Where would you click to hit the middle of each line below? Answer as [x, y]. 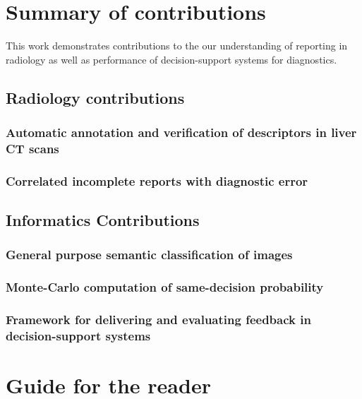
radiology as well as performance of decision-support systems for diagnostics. [171, 59]
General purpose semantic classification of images [149, 255]
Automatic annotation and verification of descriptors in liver [181, 132]
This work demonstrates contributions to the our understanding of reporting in [177, 46]
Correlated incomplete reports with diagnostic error [157, 180]
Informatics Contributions [103, 220]
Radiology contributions [95, 97]
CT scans [32, 148]
